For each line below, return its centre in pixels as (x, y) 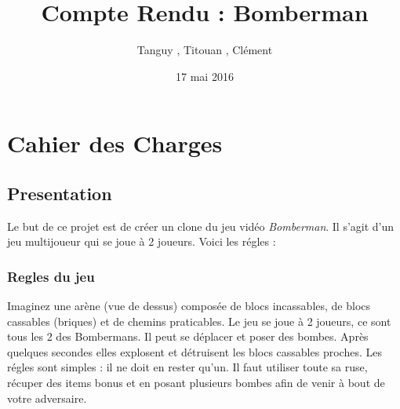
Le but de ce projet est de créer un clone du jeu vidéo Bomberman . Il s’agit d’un (201, 226)
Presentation (60, 193)
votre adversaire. (47, 398)
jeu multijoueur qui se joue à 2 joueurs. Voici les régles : (142, 241)
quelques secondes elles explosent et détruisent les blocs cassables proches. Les (195, 351)
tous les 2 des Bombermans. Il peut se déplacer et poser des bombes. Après (188, 336)
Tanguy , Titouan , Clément (205, 50)
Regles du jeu (51, 276)
